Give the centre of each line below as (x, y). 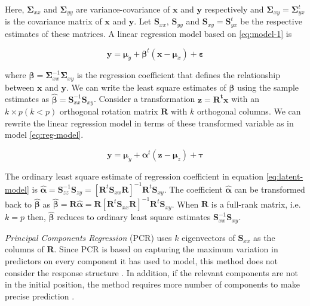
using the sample (268, 87)
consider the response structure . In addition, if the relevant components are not (152, 272)
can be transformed (270, 189)
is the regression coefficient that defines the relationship (179, 75)
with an (245, 99)
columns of (24, 249)
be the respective (271, 21)
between (20, 87)
